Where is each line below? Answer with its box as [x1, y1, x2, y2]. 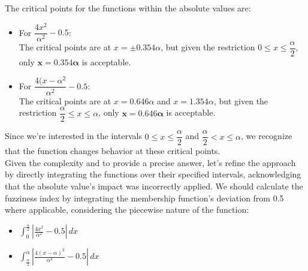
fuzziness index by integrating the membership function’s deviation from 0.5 [5, 191, 284, 204]
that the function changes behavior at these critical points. [5, 144, 221, 157]
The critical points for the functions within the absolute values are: [5, 2, 251, 14]
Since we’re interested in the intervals [5, 130, 142, 142]
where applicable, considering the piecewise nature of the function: [5, 203, 249, 216]
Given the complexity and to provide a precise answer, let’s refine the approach [5, 156, 296, 168]
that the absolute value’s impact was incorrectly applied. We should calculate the [5, 180, 303, 192]
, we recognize [241, 130, 292, 142]
